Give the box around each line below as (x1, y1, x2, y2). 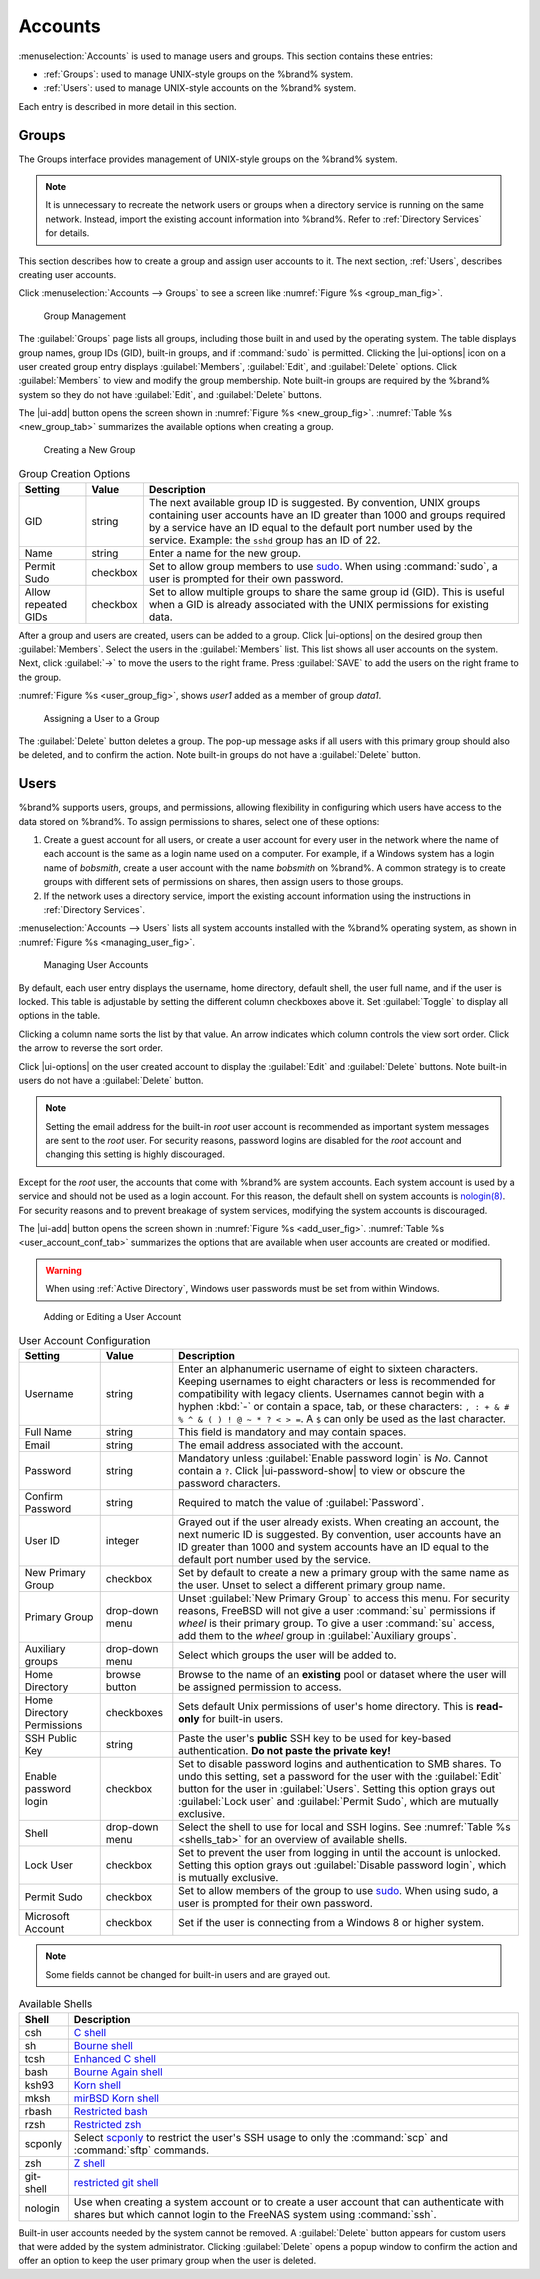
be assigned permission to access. (178, 1680, 342, 1694)
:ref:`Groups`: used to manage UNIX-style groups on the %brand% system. (43, 68, 354, 80)
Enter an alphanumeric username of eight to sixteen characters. (178, 1362, 479, 1376)
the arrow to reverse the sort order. (18, 1042, 164, 1054)
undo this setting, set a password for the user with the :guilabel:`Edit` (178, 1770, 502, 1784)
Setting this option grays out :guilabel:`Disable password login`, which (178, 1858, 507, 1872)
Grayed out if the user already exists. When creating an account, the (178, 1515, 500, 1529)
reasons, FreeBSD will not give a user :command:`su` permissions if (178, 1604, 496, 1618)
